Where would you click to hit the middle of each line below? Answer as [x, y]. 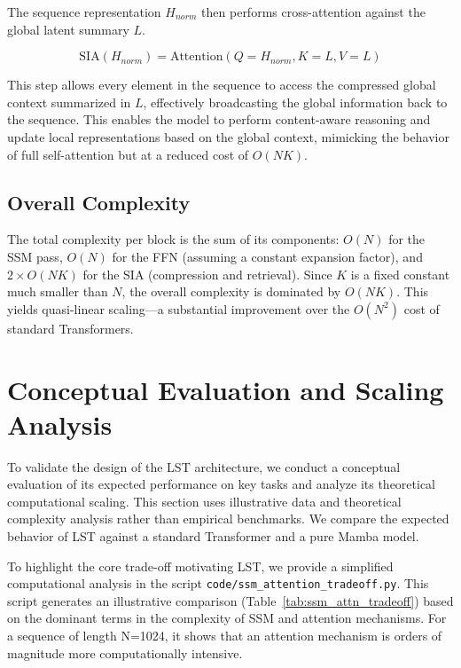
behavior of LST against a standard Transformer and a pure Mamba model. [213, 536]
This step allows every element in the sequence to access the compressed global [222, 85]
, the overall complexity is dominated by [231, 291]
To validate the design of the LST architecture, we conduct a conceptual [204, 466]
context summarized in [69, 102]
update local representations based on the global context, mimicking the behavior [228, 136]
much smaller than [58, 291]
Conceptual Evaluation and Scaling [226, 389]
